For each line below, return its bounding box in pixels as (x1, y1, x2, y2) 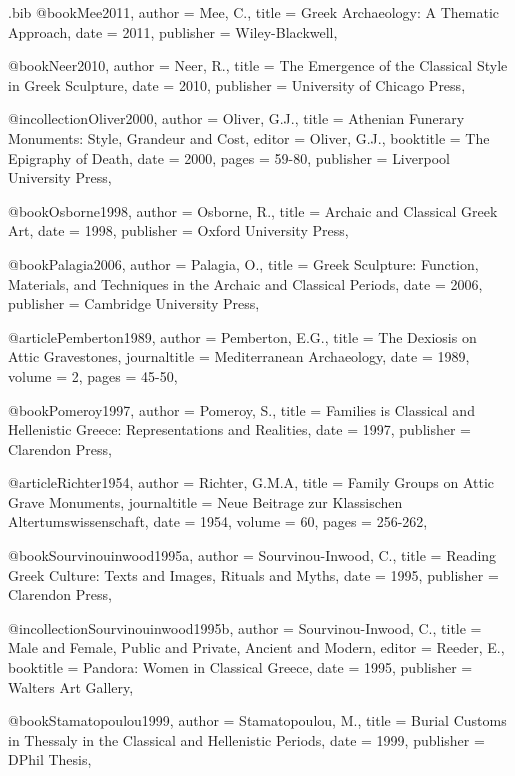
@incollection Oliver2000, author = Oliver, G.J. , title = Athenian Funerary (8, 108, 465, 129)
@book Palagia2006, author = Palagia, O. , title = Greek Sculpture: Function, (8, 253, 479, 274)
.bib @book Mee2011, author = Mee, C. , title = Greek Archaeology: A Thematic (8, 2, 500, 22)
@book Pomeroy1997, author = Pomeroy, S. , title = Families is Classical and (8, 399, 475, 420)
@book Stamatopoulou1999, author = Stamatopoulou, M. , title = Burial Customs (8, 710, 507, 731)
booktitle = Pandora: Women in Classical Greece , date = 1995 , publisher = (8, 657, 473, 678)
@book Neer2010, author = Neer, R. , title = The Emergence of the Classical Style (8, 55, 508, 76)
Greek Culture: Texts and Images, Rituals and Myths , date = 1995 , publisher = (8, 564, 499, 585)
